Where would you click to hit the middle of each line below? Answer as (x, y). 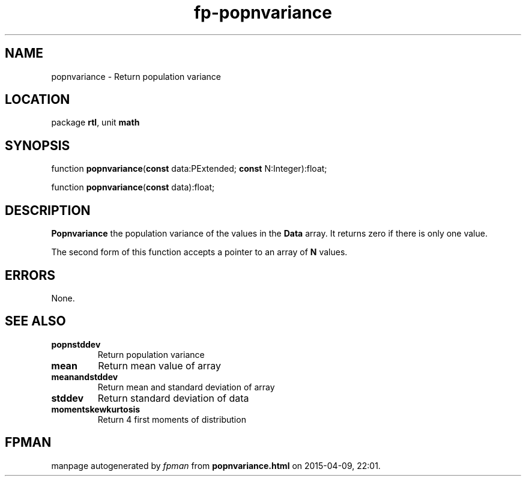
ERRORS (30, 275)
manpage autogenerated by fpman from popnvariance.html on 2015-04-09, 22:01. (216, 465)
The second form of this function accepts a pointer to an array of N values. (199, 252)
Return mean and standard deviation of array (186, 387)
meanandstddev (85, 377)
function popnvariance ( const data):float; (133, 187)
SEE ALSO (35, 321)
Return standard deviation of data (173, 398)
